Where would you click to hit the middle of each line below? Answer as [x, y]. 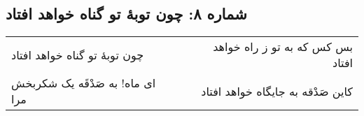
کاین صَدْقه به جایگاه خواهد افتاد [277, 91]
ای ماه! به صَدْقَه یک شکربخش [84, 83]
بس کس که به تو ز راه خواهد [283, 47]
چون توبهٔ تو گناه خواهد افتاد [78, 55]
